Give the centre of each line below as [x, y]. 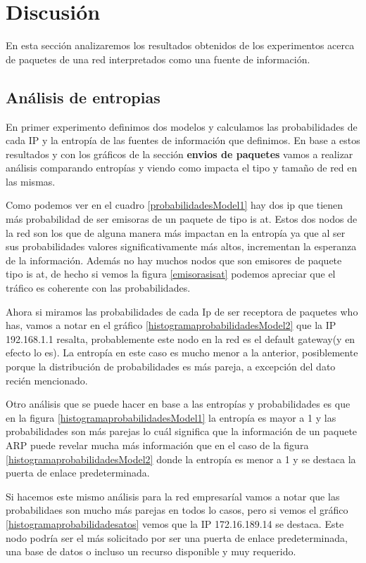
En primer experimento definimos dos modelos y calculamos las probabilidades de [182, 126]
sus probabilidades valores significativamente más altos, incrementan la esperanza [181, 246]
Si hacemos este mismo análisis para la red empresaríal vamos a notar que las [173, 496]
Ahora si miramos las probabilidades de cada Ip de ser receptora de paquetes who [182, 311]
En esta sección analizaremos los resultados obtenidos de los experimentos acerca [180, 45]
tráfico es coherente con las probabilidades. [98, 288]
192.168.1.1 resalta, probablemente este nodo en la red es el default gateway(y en [181, 338]
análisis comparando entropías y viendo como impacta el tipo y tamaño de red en [182, 168]
